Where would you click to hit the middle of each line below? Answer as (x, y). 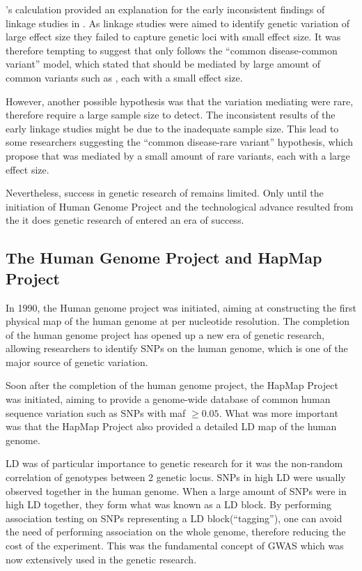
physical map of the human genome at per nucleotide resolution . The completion (178, 321)
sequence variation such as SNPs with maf (96, 412)
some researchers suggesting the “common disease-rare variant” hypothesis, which (180, 142)
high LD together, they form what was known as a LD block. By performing (168, 504)
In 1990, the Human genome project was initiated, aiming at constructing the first (181, 307)
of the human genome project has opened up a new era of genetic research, (165, 334)
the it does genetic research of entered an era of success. (125, 220)
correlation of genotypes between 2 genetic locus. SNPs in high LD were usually (176, 477)
